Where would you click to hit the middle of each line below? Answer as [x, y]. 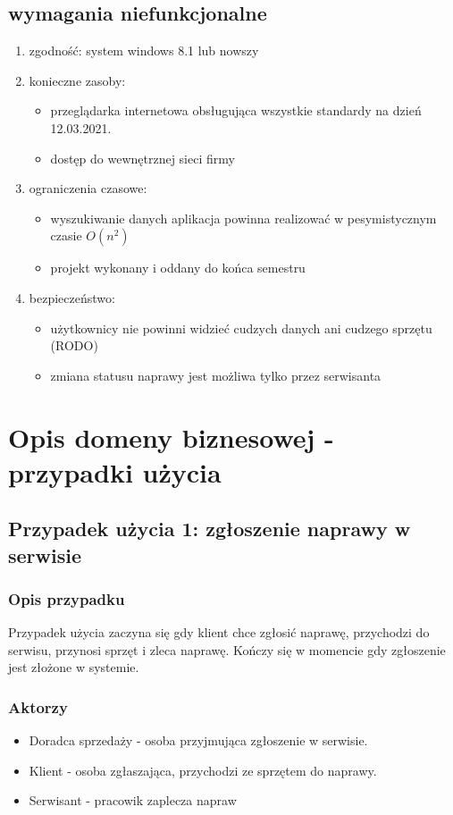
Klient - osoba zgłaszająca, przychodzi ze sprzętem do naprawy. [203, 770]
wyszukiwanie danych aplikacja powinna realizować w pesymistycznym [243, 218]
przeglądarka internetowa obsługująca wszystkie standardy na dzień [236, 110]
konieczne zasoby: [77, 80]
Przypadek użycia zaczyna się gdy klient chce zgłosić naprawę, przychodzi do [219, 632]
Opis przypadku [67, 598]
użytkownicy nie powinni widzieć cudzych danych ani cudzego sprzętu [241, 328]
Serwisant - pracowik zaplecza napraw [133, 800]
